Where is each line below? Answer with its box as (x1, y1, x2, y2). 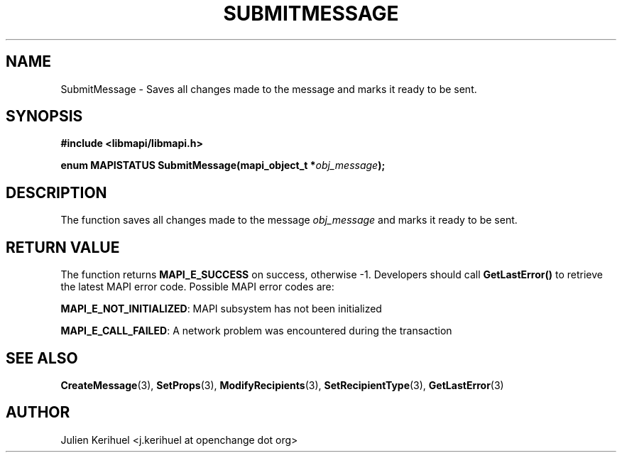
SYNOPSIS (6, 107, 83, 126)
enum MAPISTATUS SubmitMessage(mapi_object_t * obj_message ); (60, 159, 386, 172)
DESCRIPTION (6, 183, 107, 202)
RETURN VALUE (6, 238, 120, 256)
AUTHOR (6, 403, 70, 422)
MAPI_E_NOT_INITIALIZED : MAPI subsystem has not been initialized (60, 302, 382, 315)
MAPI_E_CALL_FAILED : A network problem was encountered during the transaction (60, 325, 452, 337)
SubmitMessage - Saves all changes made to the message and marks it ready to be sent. (60, 82, 477, 95)
